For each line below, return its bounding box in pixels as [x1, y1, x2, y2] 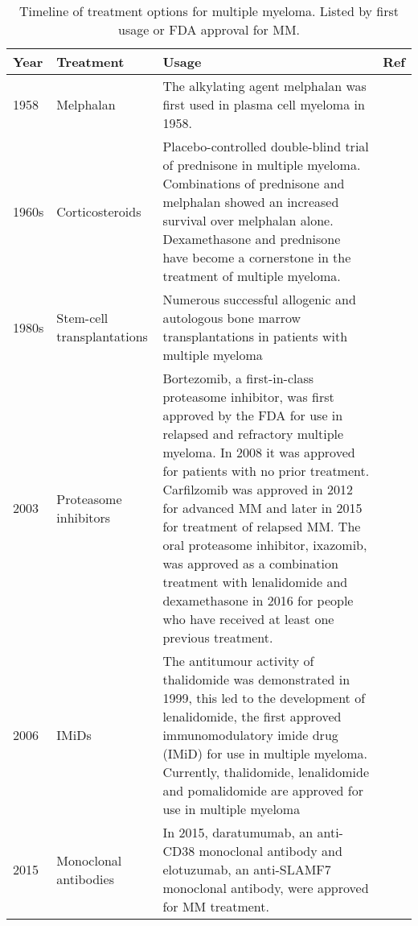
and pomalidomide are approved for [162, 781, 363, 800]
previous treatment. [162, 628, 273, 647]
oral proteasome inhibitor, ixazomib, [162, 535, 367, 554]
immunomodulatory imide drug [162, 726, 338, 744]
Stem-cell [56, 308, 109, 327]
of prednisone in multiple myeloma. [162, 155, 361, 174]
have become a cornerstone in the [162, 248, 351, 267]
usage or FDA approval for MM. [117, 20, 301, 39]
